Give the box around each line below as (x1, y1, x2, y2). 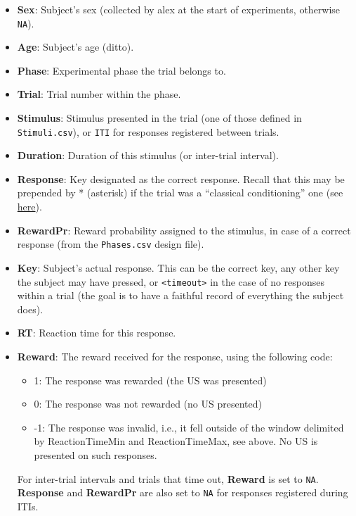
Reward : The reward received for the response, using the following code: (17, 348, 333, 363)
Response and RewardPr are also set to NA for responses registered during (17, 485, 348, 500)
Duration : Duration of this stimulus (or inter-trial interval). (17, 148, 279, 163)
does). (17, 301, 44, 316)
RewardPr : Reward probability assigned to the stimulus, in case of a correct (17, 222, 351, 237)
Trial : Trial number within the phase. (17, 87, 181, 101)
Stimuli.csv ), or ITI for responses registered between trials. (17, 124, 279, 139)
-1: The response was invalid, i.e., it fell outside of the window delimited (34, 420, 344, 434)
